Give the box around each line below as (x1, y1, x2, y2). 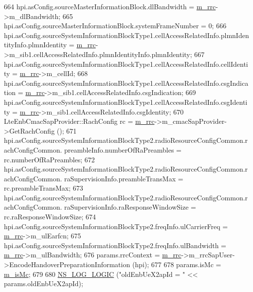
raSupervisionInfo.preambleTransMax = (64, 173, 183, 183)
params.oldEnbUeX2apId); (4, 278, 83, 289)
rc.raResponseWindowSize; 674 (4, 212, 96, 222)
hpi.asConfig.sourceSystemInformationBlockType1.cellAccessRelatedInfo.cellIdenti (4, 58, 248, 69)
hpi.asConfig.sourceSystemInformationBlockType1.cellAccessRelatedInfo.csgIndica (4, 78, 249, 88)
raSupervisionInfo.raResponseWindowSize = (64, 202, 196, 212)
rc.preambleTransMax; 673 (4, 183, 83, 193)
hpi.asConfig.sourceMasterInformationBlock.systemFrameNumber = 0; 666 (4, 20, 227, 31)
